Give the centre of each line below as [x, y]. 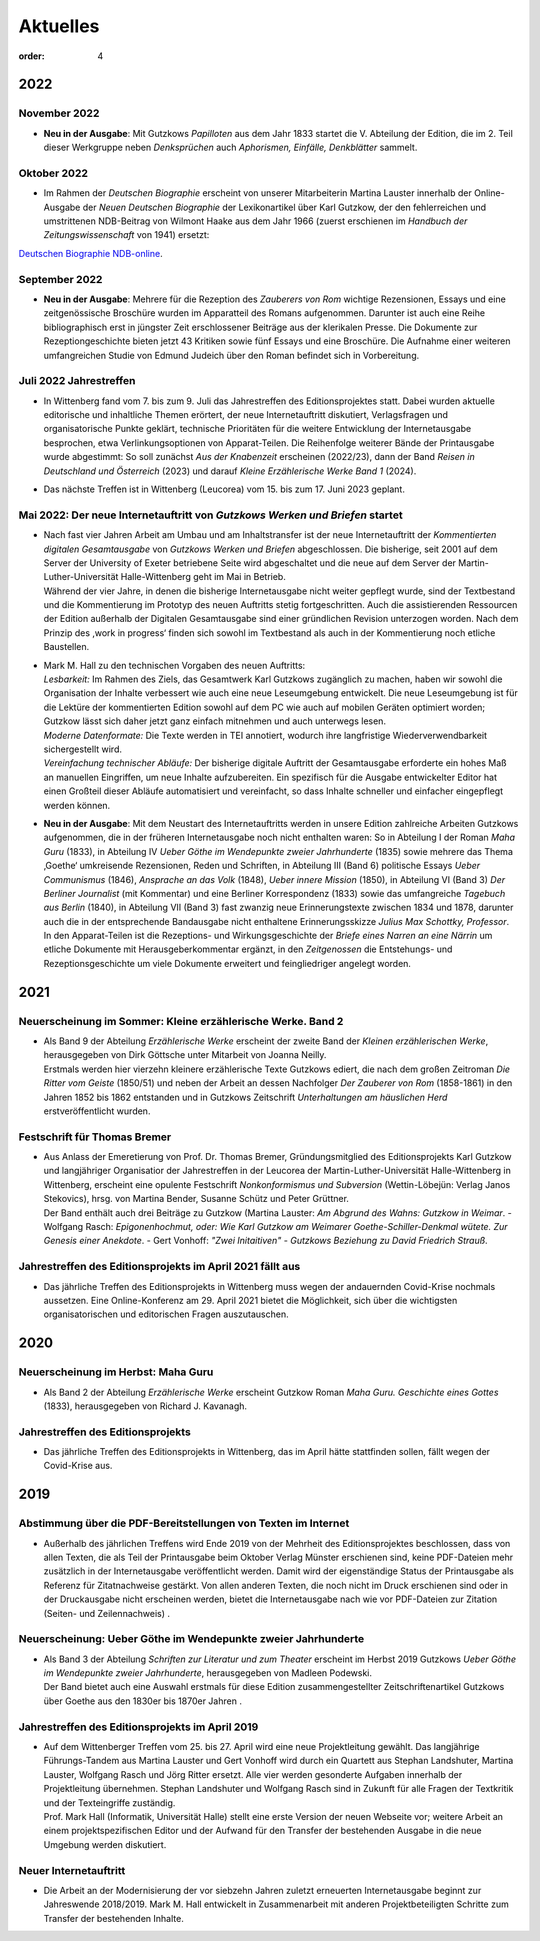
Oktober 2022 [53, 173]
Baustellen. [66, 647]
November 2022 [59, 113]
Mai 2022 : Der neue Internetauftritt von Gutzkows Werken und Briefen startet [211, 515]
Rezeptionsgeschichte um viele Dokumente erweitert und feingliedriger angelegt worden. [227, 963]
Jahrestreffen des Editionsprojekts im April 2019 [138, 1727]
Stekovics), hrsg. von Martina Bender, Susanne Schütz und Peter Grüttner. [196, 1199]
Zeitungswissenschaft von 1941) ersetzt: [126, 235]
